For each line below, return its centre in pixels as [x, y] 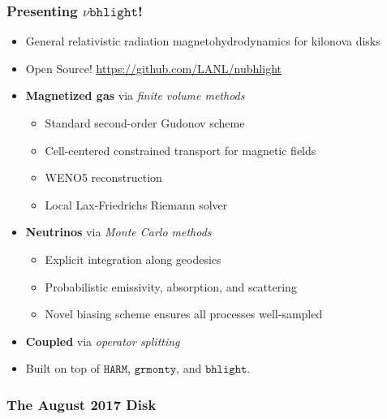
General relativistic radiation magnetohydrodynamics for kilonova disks [203, 41]
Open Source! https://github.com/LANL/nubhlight [153, 68]
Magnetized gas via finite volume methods [135, 95]
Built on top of [63, 368]
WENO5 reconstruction [103, 177]
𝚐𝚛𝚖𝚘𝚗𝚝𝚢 [155, 370]
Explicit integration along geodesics [133, 259]
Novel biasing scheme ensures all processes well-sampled [184, 314]
